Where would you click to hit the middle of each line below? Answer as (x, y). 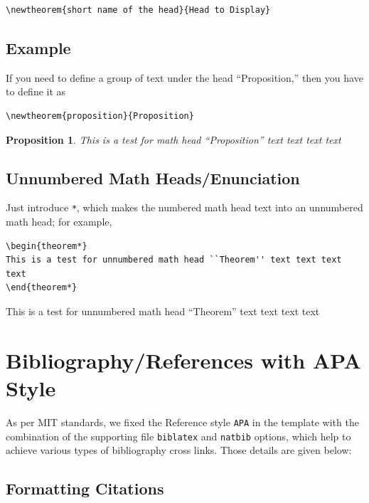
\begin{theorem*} (47, 246)
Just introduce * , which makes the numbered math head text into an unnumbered (184, 207)
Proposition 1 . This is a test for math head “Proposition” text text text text (173, 139)
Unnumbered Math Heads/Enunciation (153, 178)
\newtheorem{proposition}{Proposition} (100, 116)
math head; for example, (59, 222)
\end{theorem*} (42, 288)
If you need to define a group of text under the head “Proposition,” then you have (184, 77)
